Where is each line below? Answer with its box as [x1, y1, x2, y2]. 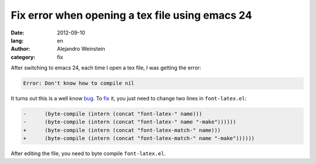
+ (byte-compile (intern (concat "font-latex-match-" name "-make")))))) [23, 135, 255, 142]
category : [11, 53, 36, 61]
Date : [11, 29, 25, 36]
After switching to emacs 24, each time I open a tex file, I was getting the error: [11, 64, 201, 71]
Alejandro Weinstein [57, 46, 105, 53]
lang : [11, 37, 24, 44]
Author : [11, 46, 30, 53]
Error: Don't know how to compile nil [23, 80, 135, 87]
